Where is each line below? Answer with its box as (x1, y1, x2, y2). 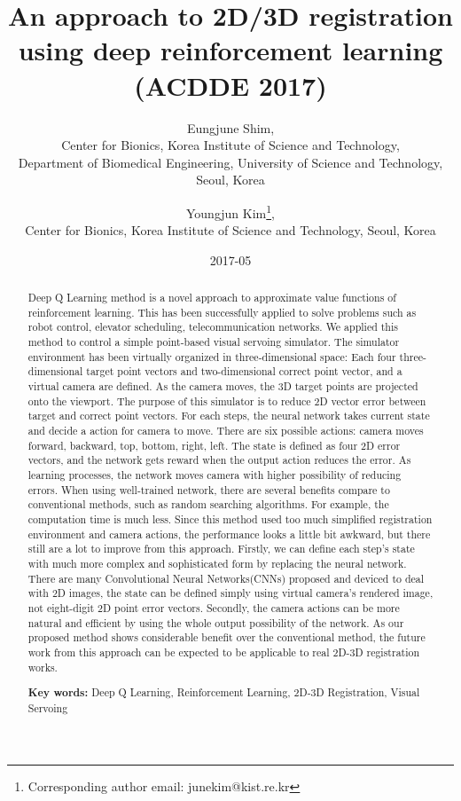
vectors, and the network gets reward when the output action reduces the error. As (27, 452, 411, 467)
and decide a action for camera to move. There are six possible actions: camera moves (27, 423, 424, 438)
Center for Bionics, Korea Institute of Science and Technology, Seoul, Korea (25, 221, 436, 240)
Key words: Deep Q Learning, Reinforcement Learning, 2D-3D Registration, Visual (27, 685, 420, 701)
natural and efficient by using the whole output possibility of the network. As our (27, 615, 404, 630)
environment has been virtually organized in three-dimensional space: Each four (27, 349, 396, 364)
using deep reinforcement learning (18, 32, 443, 68)
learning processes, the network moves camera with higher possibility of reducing (27, 467, 402, 482)
